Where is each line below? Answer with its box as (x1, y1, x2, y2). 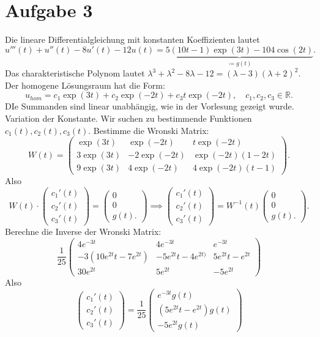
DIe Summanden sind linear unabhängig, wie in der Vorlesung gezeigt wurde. (5, 100, 294, 113)
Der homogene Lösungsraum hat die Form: (5, 78, 165, 91)
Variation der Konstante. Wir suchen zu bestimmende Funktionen (5, 111, 252, 124)
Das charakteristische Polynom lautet (5, 67, 145, 80)
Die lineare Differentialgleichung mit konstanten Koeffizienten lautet (5, 33, 260, 46)
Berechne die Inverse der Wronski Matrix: (5, 225, 162, 238)
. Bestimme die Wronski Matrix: (88, 124, 209, 136)
